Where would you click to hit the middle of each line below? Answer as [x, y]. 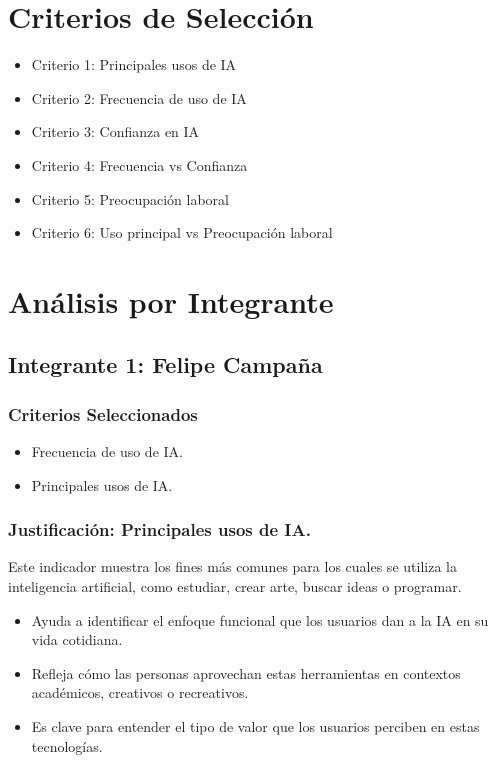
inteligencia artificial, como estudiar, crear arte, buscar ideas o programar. [235, 586]
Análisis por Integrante [171, 300]
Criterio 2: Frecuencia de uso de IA [139, 97]
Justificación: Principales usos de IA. [159, 529]
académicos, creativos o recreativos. [140, 692]
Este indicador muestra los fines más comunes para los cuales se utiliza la [232, 566]
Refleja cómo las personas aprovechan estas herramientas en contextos [246, 672]
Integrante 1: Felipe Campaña [165, 364]
